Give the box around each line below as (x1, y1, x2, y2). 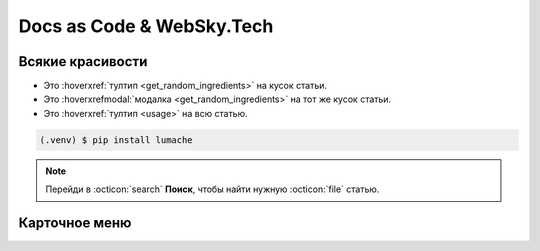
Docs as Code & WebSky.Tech (18, 15, 274, 37)
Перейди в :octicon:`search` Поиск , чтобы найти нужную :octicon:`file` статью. (45, 183, 380, 195)
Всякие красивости (18, 53, 148, 70)
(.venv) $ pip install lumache (39, 134, 194, 145)
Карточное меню (18, 215, 132, 232)
